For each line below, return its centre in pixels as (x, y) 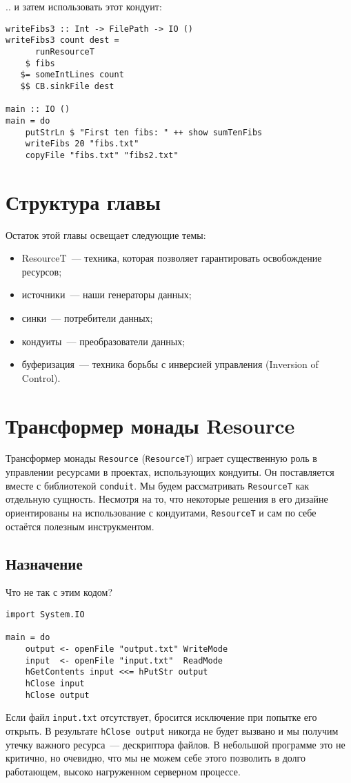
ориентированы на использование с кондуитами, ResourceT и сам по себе (161, 512)
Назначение (44, 563)
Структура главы (83, 201)
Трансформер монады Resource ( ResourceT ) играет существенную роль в (161, 458)
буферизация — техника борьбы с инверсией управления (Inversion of (170, 364)
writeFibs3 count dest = (62, 40)
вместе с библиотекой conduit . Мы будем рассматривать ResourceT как (158, 485)
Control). (41, 377)
